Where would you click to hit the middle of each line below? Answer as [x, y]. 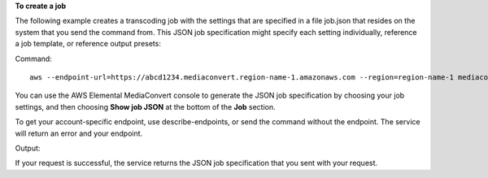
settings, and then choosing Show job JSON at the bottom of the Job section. [145, 106]
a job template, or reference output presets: [88, 44]
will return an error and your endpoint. [79, 133]
